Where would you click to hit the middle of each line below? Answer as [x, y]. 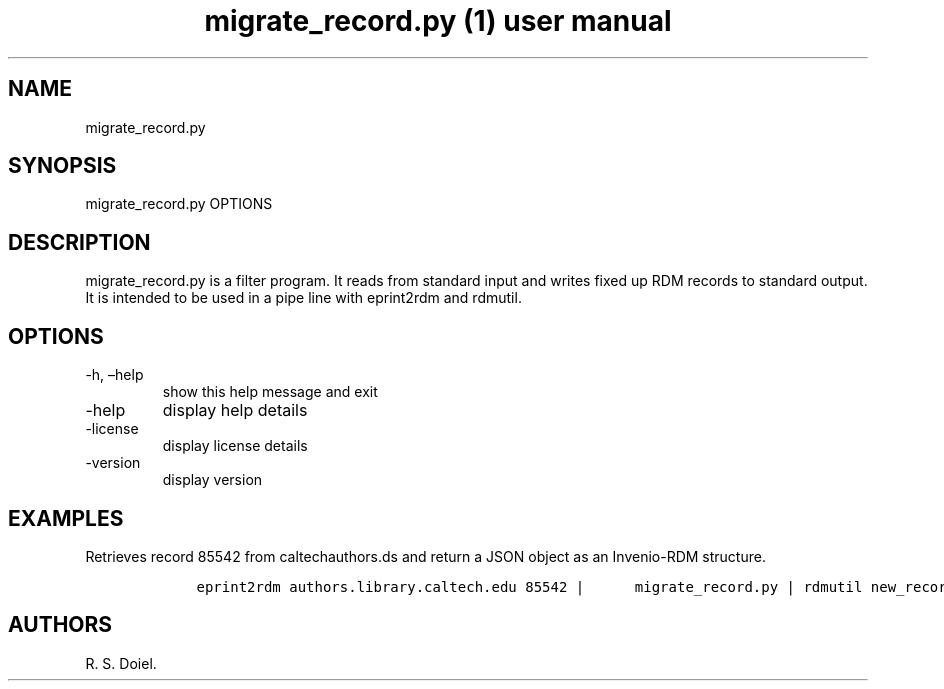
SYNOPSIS [62, 166]
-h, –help [114, 375]
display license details [235, 446]
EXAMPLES [66, 518]
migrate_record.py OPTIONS [179, 204]
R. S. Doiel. [121, 663]
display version [212, 480]
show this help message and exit [270, 392]
